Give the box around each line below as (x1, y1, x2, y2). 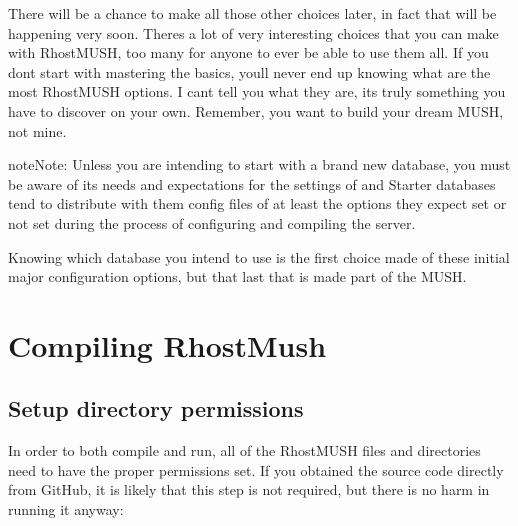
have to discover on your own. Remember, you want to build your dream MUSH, (8, 100, 504, 121)
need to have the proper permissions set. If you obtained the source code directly (8, 459, 504, 480)
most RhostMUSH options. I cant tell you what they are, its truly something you (8, 81, 506, 102)
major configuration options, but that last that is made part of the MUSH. (8, 266, 467, 287)
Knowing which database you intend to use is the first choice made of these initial (8, 246, 510, 267)
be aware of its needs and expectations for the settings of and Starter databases (8, 173, 496, 194)
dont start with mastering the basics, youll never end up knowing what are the (8, 61, 491, 82)
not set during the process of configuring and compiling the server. (8, 212, 416, 233)
